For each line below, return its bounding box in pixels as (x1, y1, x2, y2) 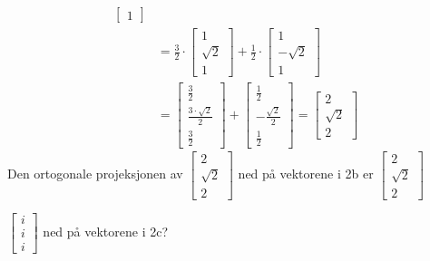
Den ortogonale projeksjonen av (7, 164, 183, 183)
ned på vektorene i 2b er (238, 164, 374, 183)
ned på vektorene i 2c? (43, 221, 169, 240)
